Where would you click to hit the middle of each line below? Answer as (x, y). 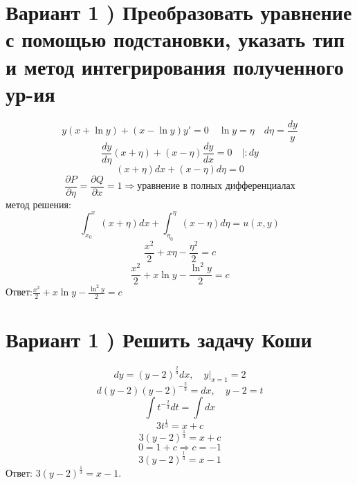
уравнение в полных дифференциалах (216, 186)
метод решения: (38, 204)
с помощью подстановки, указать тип (175, 39)
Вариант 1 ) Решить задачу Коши (159, 339)
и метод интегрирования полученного (175, 66)
